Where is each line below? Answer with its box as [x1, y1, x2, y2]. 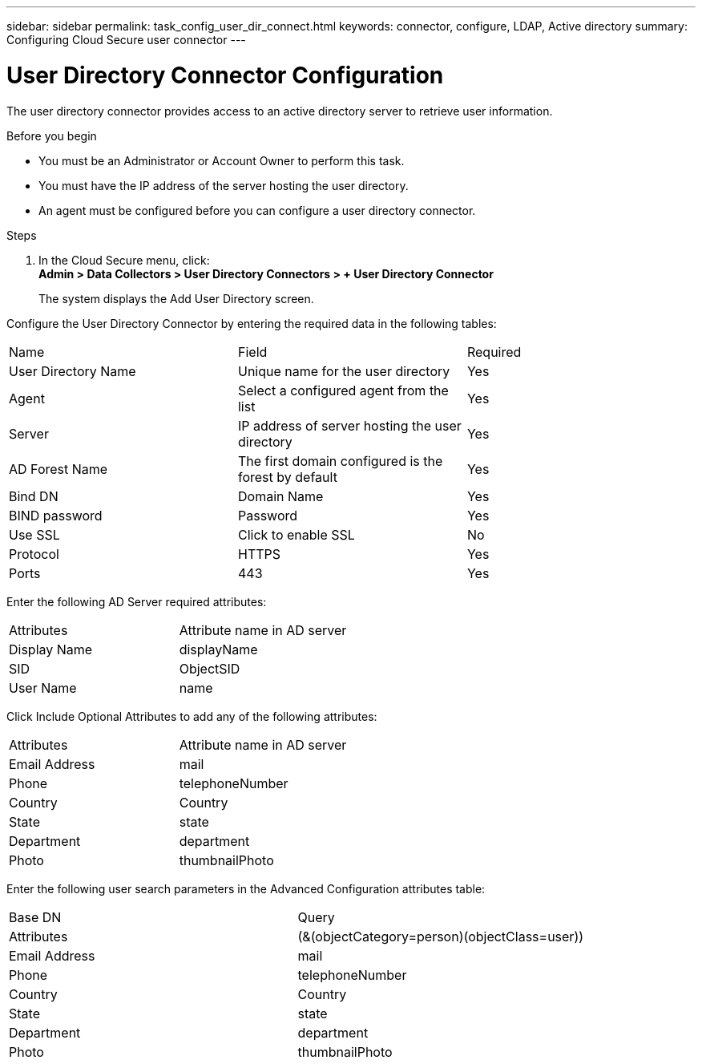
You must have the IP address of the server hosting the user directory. [38, 178, 409, 192]
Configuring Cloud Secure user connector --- [6, 33, 246, 47]
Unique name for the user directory [237, 362, 450, 379]
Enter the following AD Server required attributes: [6, 594, 267, 609]
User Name [9, 679, 77, 696]
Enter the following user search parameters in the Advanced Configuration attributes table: [6, 881, 486, 896]
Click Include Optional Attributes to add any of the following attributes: [6, 709, 377, 723]
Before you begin [6, 128, 97, 143]
